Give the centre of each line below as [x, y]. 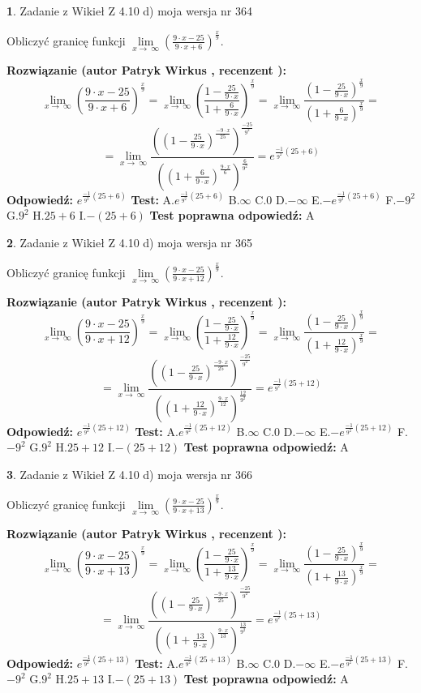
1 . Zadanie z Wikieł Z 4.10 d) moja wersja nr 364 [130, 11]
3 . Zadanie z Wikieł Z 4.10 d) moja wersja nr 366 [130, 474]
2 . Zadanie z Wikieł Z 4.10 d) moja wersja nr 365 [130, 242]
